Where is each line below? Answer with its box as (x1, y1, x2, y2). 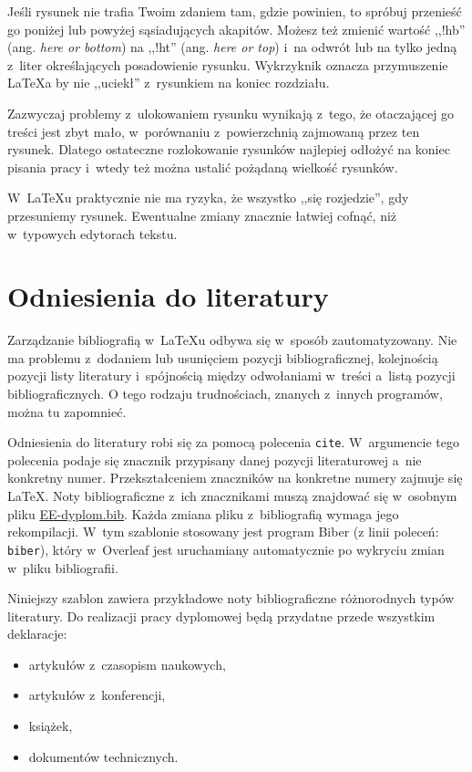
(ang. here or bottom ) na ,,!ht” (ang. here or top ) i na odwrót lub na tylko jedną (7, 37, 457, 57)
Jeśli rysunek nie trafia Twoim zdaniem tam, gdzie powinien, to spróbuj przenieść (7, 2, 462, 20)
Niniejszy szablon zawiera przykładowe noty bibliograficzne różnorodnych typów (7, 589, 455, 608)
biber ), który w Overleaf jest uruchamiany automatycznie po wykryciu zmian (7, 539, 445, 558)
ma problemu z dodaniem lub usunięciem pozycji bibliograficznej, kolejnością (7, 348, 438, 367)
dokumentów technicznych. (28, 746, 179, 766)
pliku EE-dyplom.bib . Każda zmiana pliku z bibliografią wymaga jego (7, 504, 399, 523)
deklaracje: (7, 624, 67, 643)
